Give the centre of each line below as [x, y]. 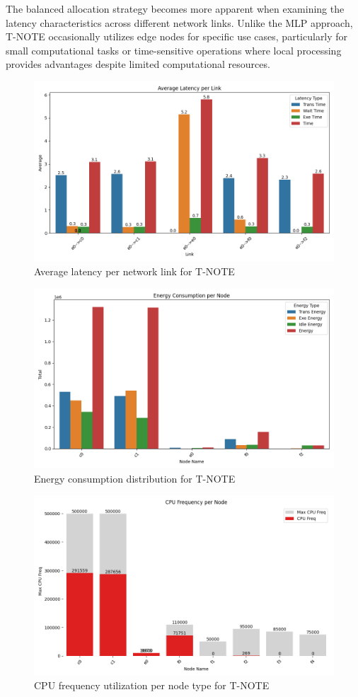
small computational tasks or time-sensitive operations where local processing [174, 50]
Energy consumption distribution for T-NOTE [135, 478]
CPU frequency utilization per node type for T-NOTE [152, 685]
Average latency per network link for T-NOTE [134, 271]
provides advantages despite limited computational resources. [138, 64]
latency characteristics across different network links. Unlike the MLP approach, [179, 22]
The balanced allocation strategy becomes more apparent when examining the [175, 8]
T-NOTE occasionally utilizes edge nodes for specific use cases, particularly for [177, 36]
